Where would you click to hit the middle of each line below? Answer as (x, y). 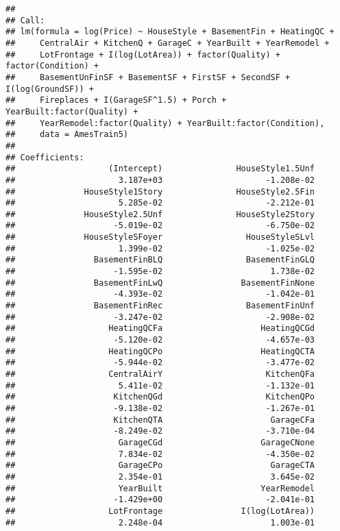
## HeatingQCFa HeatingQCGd (160, 329)
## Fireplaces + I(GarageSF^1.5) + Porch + (116, 100)
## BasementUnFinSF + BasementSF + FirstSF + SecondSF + (148, 77)
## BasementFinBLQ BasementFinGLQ (160, 260)
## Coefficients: (45, 157)
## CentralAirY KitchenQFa (160, 374)
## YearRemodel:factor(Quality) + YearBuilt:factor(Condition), (165, 123)
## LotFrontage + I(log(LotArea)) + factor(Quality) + (143, 54)
